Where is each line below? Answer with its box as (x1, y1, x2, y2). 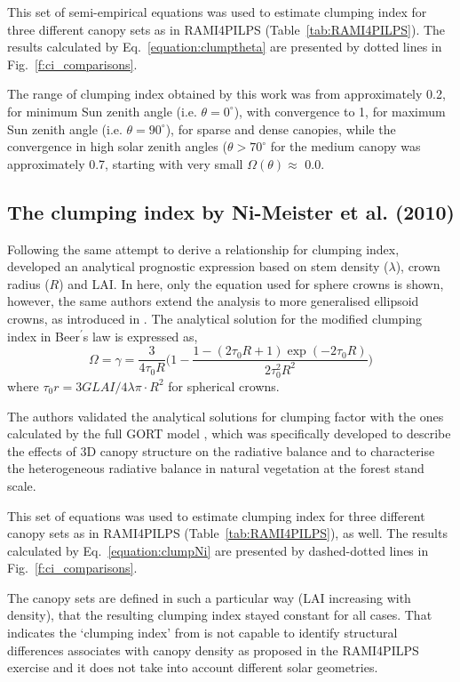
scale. (7, 476, 36, 494)
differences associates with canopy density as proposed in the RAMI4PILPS (7, 640, 419, 659)
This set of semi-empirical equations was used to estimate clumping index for (7, 3, 427, 20)
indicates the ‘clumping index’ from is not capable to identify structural (7, 623, 398, 642)
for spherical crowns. (168, 376, 280, 395)
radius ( (7, 274, 50, 293)
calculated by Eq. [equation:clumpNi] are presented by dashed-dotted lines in (7, 541, 429, 559)
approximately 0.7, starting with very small (7, 154, 243, 173)
